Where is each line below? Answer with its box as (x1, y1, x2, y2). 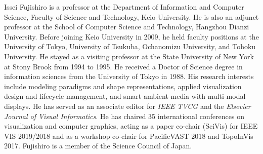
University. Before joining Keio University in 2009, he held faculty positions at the (4, 31, 259, 42)
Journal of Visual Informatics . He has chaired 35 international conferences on (4, 110, 245, 121)
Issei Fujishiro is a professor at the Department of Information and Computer (4, 2, 244, 12)
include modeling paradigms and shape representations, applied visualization (4, 81, 242, 91)
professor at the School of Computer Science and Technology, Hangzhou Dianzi (4, 21, 249, 32)
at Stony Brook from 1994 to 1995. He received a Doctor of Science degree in (4, 61, 243, 71)
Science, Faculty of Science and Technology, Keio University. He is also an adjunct (4, 11, 259, 22)
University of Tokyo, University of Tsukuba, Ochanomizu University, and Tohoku (4, 41, 256, 52)
